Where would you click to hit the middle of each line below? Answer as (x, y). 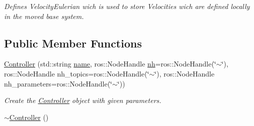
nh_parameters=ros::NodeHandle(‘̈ (58, 83)
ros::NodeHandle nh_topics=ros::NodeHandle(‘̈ (77, 73)
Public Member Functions (73, 43)
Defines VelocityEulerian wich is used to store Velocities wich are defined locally (127, 6)
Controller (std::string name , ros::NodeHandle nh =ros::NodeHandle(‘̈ (110, 64)
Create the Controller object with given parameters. (83, 100)
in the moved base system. (44, 16)
